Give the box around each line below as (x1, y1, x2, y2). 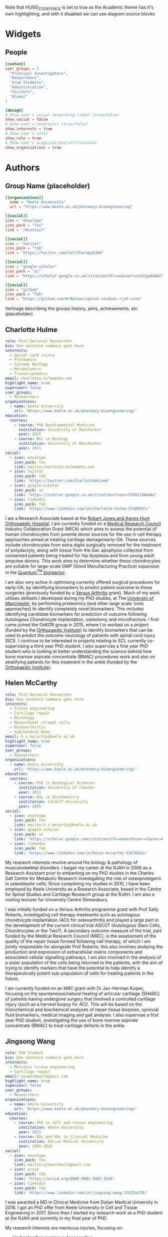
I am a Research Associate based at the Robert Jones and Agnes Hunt (5, 516, 150, 522)
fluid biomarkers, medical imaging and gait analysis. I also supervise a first (5, 1012, 159, 1018)
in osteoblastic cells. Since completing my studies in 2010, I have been (5, 881, 150, 887)
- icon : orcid (9, 1167, 39, 1172)
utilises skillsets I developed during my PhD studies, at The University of (5, 595, 154, 601)
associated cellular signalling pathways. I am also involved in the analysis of (5, 954, 161, 960)
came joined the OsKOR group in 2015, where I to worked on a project (5, 622, 149, 628)
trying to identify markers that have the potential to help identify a (5, 965, 140, 971)
